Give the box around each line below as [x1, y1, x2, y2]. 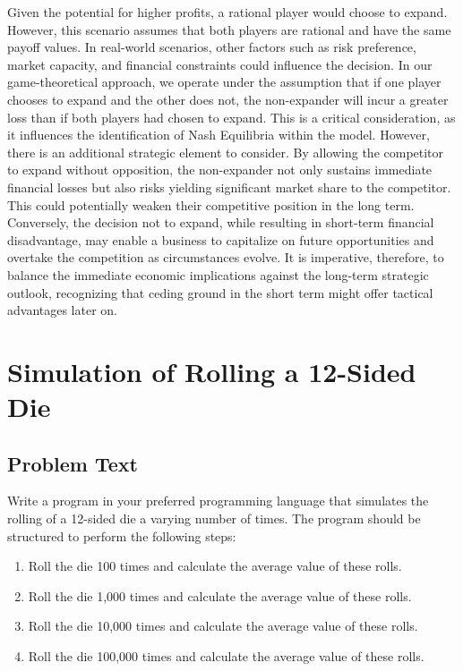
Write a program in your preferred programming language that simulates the [7, 491, 429, 510]
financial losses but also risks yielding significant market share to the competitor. [7, 177, 451, 196]
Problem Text [7, 449, 138, 477]
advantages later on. [7, 301, 118, 319]
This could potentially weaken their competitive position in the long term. [7, 195, 415, 214]
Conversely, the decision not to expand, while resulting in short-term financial [7, 213, 434, 232]
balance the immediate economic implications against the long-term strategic [7, 265, 429, 284]
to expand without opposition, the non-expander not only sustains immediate [7, 160, 433, 179]
